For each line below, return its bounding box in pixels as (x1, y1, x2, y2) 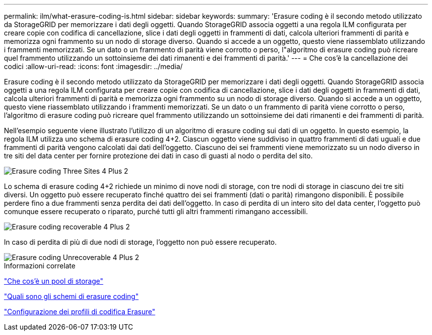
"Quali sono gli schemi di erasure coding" (4, 292, 139, 300)
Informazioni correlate (4, 261, 75, 270)
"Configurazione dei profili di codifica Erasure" (4, 307, 155, 316)
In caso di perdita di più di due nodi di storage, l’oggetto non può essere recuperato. (4, 238, 277, 246)
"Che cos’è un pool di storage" (4, 277, 104, 285)
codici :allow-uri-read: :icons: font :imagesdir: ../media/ (4, 62, 183, 71)
